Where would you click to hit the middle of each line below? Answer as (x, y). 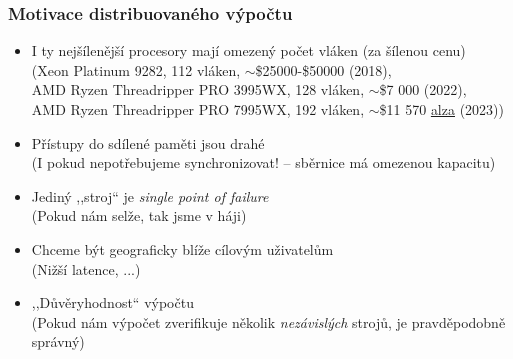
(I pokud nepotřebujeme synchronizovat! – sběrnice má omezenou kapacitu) (263, 162)
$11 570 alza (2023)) (441, 109)
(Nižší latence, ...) (86, 268)
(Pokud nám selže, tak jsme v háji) (139, 215)
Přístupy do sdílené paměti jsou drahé (148, 142)
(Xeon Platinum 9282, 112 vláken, (136, 69)
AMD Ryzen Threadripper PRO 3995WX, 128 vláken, (198, 89)
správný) (58, 341)
